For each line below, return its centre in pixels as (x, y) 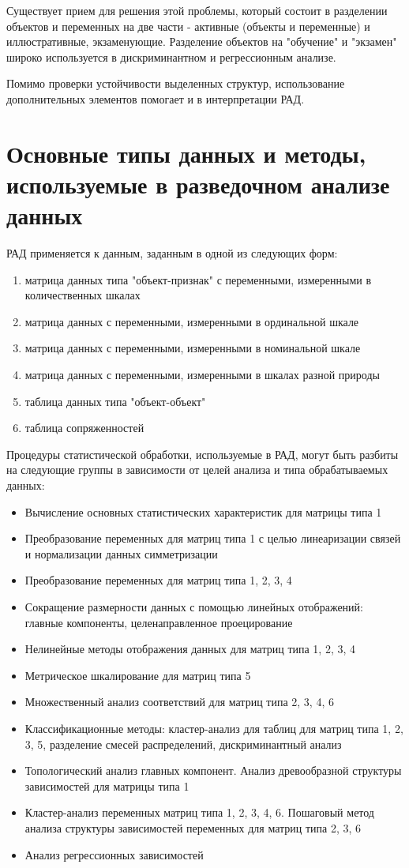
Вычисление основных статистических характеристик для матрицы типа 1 (203, 511)
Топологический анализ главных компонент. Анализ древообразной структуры (213, 770)
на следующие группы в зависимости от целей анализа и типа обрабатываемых (197, 470)
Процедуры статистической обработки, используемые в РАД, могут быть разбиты (203, 454)
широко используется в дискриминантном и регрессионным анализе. (171, 56)
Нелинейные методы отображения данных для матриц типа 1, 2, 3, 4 (190, 649)
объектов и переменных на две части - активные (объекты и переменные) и (188, 26)
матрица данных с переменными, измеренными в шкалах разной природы (202, 375)
